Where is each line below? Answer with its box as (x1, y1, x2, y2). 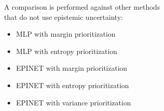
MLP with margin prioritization (16, 29, 116, 39)
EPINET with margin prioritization (16, 63, 127, 73)
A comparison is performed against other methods (4, 2, 160, 12)
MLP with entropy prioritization (16, 45, 117, 56)
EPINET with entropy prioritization (16, 79, 129, 90)
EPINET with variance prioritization (16, 97, 131, 107)
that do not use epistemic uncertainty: (4, 11, 123, 22)
